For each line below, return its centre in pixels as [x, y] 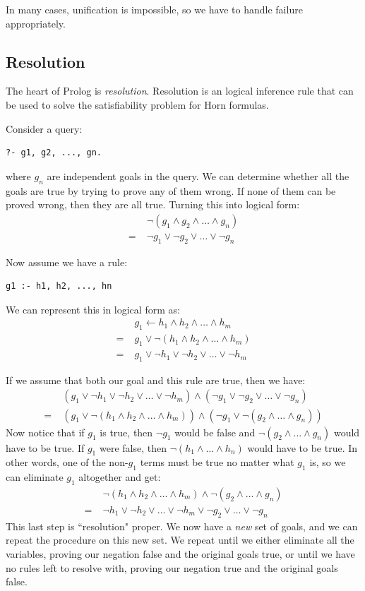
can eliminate [35, 477]
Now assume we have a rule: [67, 262]
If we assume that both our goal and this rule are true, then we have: [156, 380]
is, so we [328, 462]
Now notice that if [45, 432]
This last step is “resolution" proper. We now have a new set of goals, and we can [182, 526]
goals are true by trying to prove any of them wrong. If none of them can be [171, 190]
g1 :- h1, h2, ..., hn [59, 286]
